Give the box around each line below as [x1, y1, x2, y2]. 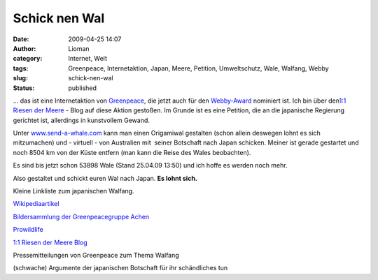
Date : [13, 35, 29, 43]
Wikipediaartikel [13, 200, 59, 208]
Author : [13, 44, 36, 52]
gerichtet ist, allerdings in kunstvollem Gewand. [13, 116, 150, 124]
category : [13, 54, 43, 63]
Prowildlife [13, 226, 43, 234]
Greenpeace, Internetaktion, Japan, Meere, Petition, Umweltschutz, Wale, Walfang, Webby [68, 64, 329, 73]
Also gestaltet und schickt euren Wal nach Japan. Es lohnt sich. [13, 174, 197, 182]
